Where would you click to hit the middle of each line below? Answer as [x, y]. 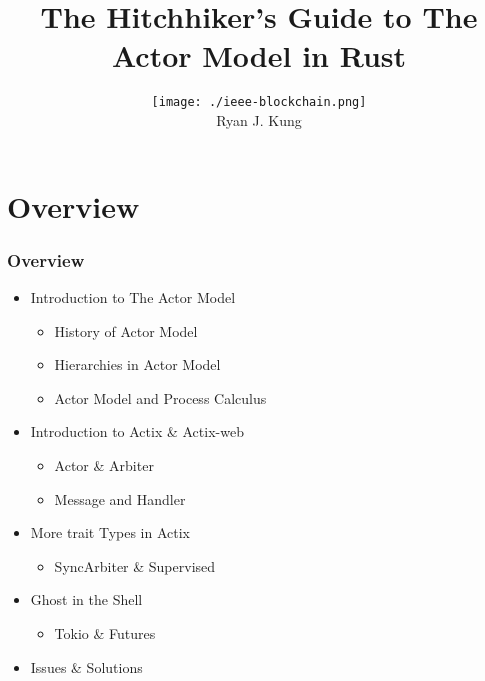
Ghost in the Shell [86, 599]
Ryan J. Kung [259, 119]
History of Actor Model [126, 330]
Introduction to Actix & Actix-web [137, 431]
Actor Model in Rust [259, 55]
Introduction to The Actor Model [133, 296]
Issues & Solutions [86, 666]
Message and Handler [120, 498]
